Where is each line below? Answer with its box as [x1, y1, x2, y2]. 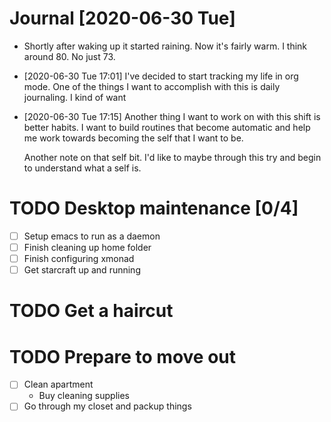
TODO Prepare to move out [9, 345, 237, 368]
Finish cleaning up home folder [23, 241, 152, 253]
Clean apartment [23, 378, 94, 391]
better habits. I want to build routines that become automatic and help [23, 121, 311, 133]
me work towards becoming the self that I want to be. [23, 132, 244, 144]
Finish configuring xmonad [23, 253, 135, 264]
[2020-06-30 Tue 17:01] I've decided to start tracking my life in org [23, 70, 299, 82]
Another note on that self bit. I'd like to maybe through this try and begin [23, 151, 322, 163]
